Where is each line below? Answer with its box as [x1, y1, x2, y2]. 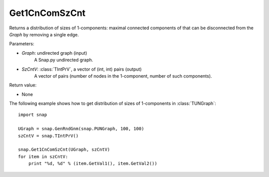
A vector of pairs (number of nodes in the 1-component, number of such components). [34, 73, 212, 79]
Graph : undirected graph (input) [21, 50, 87, 56]
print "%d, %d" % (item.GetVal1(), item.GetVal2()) [28, 161, 157, 167]
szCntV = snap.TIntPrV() [18, 133, 79, 139]
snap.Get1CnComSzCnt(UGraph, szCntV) [18, 147, 111, 153]
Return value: [9, 82, 37, 88]
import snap [18, 112, 47, 118]
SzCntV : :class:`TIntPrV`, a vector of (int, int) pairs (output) [21, 66, 142, 72]
